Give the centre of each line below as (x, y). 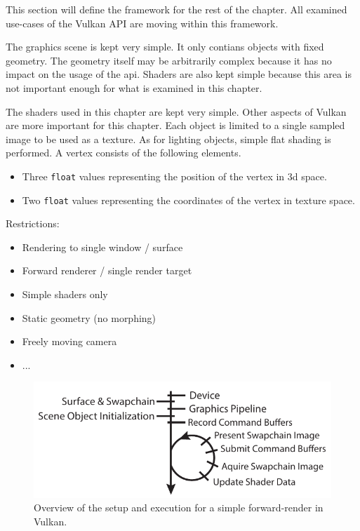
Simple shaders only (65, 294)
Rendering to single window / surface (102, 247)
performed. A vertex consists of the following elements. (124, 153)
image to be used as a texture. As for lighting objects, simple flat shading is (168, 139)
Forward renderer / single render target (107, 270)
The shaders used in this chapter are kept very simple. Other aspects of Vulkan (176, 111)
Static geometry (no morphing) (89, 317)
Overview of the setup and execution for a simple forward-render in (179, 508)
